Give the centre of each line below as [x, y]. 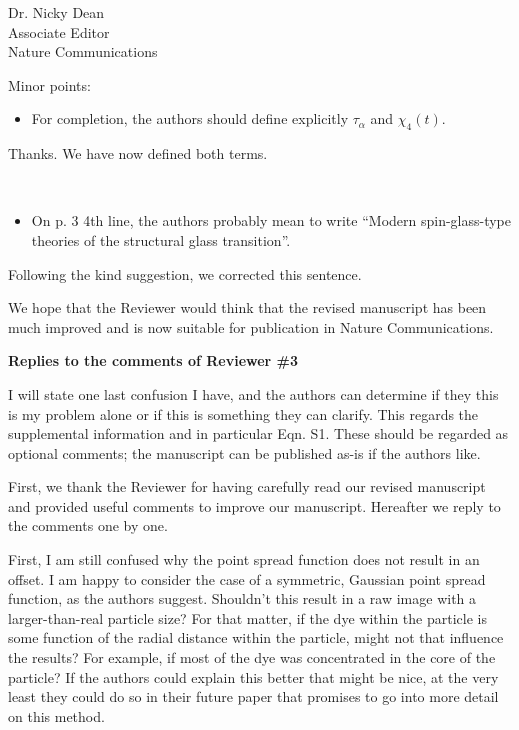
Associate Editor [59, 31]
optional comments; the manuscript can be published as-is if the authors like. [244, 452]
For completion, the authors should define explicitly [190, 118]
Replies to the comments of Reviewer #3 [153, 360]
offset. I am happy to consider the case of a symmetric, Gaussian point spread [247, 578]
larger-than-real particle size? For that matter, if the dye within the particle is [247, 617]
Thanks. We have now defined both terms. [138, 153]
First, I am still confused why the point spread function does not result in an [244, 559]
